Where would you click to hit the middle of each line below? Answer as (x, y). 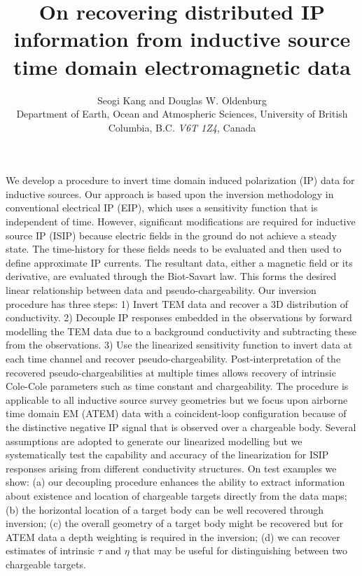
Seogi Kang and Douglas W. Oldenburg (182, 100)
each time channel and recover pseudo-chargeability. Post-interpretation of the (173, 358)
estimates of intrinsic (50, 550)
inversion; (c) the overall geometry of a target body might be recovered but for (175, 523)
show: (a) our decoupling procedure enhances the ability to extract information (175, 482)
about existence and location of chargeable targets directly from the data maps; (176, 495)
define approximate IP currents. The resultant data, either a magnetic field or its (179, 262)
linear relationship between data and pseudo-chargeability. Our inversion (161, 290)
